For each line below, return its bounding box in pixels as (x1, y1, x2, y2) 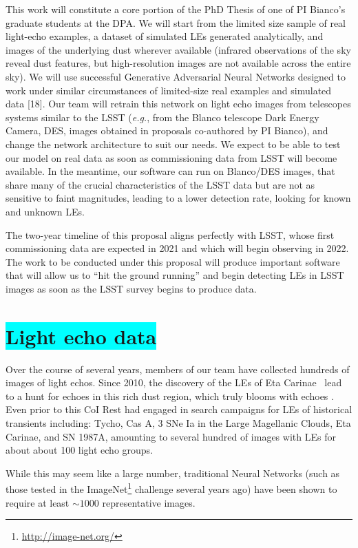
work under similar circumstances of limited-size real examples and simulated (6, 83, 332, 97)
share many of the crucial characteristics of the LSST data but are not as (6, 177, 315, 191)
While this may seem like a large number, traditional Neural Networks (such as (6, 465, 340, 480)
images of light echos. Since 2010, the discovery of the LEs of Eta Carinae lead (6, 375, 342, 390)
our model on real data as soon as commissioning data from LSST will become (6, 150, 337, 165)
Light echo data (6, 322, 157, 350)
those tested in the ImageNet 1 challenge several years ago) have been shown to (6, 480, 337, 496)
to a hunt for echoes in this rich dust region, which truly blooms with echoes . (6, 388, 334, 403)
